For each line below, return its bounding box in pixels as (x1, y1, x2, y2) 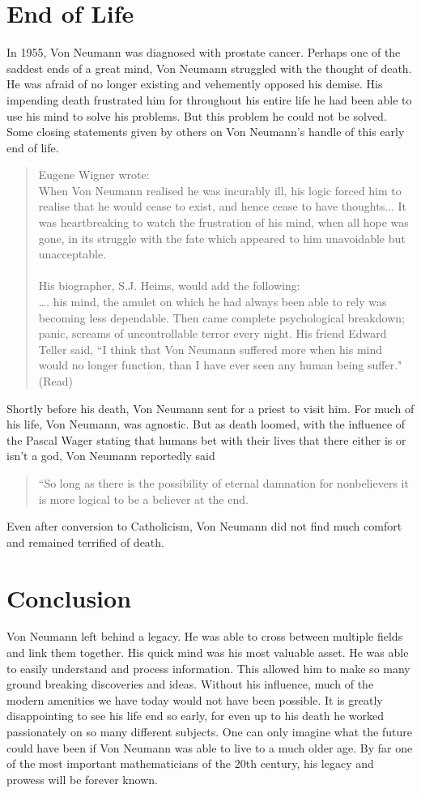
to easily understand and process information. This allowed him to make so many (6, 659, 410, 676)
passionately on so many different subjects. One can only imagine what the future (6, 723, 412, 740)
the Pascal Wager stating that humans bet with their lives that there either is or (6, 431, 406, 448)
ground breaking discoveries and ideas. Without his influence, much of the (6, 676, 374, 693)
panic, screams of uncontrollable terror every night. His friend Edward (38, 325, 387, 342)
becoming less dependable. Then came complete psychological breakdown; (38, 309, 405, 326)
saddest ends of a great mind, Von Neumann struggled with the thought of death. (6, 59, 412, 76)
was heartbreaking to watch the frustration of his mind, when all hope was (38, 214, 409, 231)
